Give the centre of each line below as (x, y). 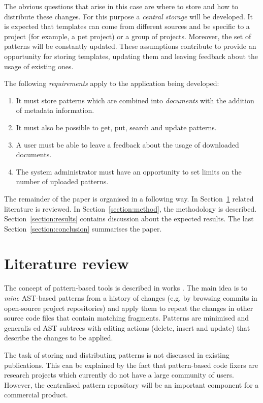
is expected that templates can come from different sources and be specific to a (127, 26)
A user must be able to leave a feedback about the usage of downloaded (127, 144)
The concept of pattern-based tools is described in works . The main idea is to (126, 288)
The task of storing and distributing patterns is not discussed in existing (117, 354)
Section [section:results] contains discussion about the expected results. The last (129, 219)
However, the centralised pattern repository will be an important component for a (131, 384)
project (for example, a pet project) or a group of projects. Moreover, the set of (128, 36)
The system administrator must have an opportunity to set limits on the (129, 171)
